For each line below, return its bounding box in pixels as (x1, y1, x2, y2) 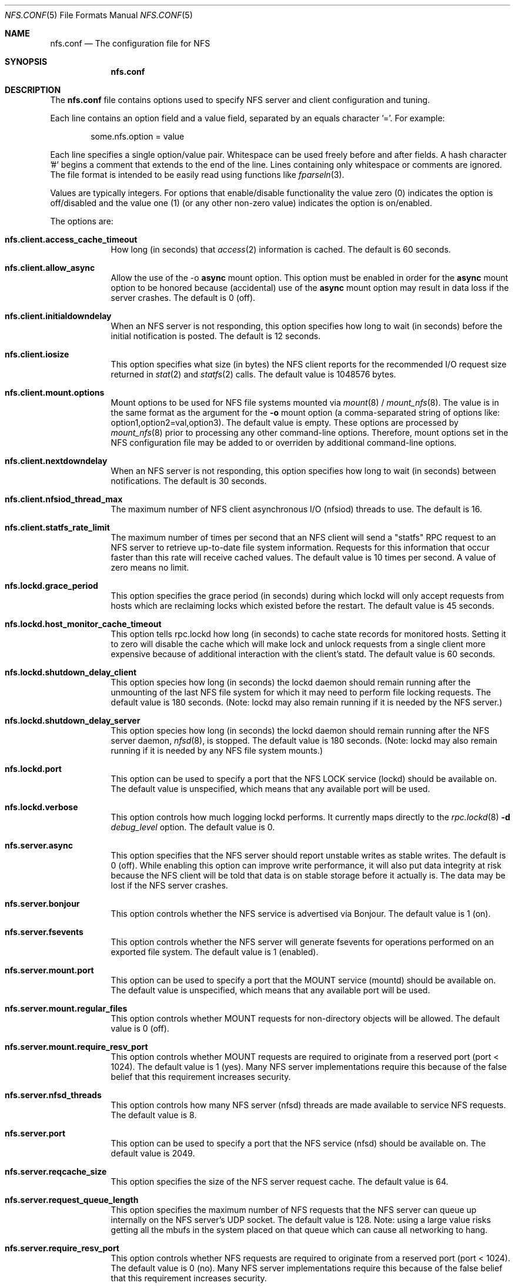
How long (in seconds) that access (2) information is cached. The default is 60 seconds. (111, 244, 451, 254)
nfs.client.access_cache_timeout (5, 234, 138, 244)
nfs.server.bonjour (5, 899, 80, 909)
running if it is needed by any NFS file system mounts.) (111, 745, 323, 755)
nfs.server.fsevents (5, 927, 83, 937)
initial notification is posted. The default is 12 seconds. (111, 331, 321, 341)
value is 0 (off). (111, 1023, 169, 1033)
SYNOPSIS (5, 57, 48, 67)
